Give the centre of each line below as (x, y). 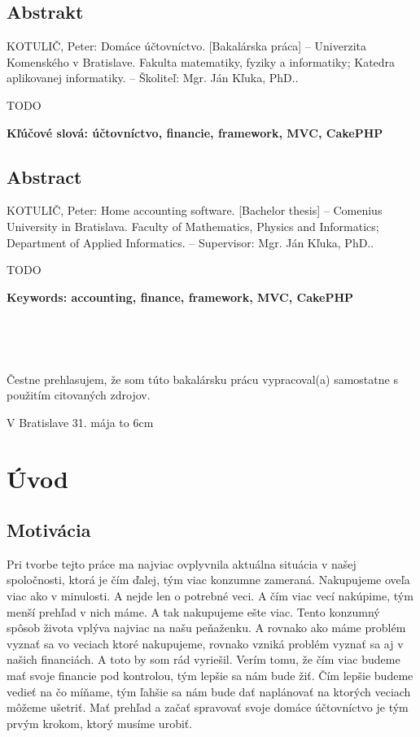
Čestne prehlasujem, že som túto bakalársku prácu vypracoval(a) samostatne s (202, 379)
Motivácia (49, 530)
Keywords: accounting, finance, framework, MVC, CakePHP (180, 297)
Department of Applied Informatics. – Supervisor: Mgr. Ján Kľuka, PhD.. (190, 242)
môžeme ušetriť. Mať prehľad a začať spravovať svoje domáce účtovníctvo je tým (208, 707)
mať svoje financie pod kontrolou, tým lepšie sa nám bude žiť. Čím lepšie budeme (210, 676)
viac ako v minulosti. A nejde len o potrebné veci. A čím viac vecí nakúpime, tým (210, 596)
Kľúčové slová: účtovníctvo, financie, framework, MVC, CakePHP (195, 132)
